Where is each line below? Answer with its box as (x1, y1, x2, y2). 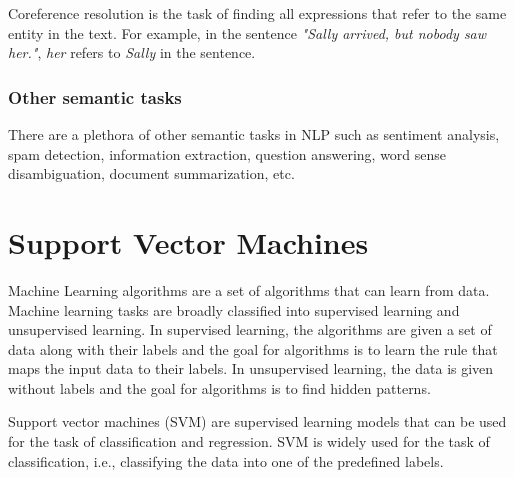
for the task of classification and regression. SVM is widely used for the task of (8, 431, 490, 452)
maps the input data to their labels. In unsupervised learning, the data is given (8, 358, 494, 379)
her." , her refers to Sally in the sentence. (8, 42, 256, 63)
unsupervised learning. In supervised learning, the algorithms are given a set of (8, 319, 492, 340)
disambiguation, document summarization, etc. (8, 163, 295, 184)
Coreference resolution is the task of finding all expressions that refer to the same (8, 3, 507, 23)
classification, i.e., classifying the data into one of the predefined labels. (8, 450, 444, 471)
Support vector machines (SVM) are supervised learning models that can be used (8, 411, 507, 432)
